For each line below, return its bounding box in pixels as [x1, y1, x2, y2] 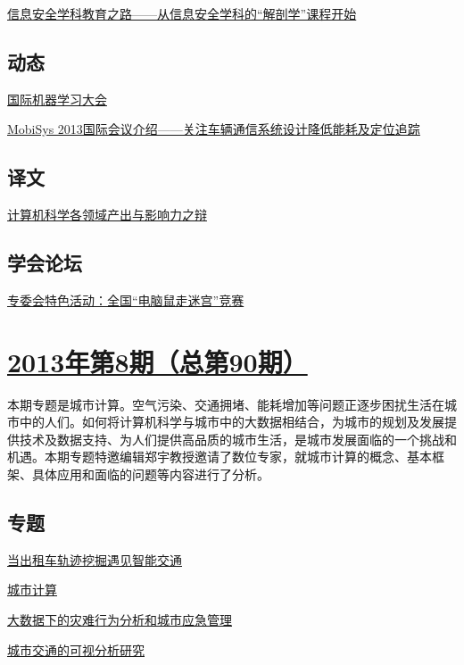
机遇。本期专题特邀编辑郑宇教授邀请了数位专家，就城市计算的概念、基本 [7, 447, 432, 466]
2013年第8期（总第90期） [7, 343, 308, 379]
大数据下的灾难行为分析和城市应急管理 [7, 611, 232, 629]
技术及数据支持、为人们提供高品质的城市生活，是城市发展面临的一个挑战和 [19, 429, 457, 448]
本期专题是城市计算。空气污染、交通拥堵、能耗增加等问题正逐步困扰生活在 [7, 395, 444, 413]
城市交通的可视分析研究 [7, 640, 145, 659]
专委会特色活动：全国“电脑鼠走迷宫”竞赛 [7, 290, 244, 309]
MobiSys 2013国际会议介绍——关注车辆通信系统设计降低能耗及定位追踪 [7, 120, 420, 138]
